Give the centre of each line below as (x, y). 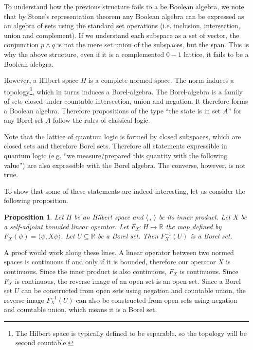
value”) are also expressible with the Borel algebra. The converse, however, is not (125, 165)
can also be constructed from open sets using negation (157, 300)
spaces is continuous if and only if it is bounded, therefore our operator (110, 262)
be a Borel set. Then (128, 236)
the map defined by (194, 226)
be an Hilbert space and (109, 216)
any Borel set (24, 120)
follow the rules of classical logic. (101, 120)
